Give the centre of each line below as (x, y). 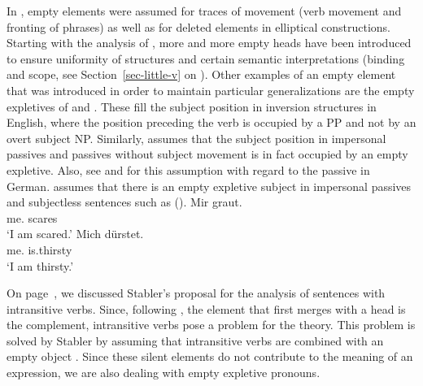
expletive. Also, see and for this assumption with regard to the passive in (188, 169)
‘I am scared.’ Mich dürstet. (75, 234)
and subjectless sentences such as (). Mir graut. (124, 202)
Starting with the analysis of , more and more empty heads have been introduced (209, 43)
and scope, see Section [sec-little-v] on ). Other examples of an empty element (201, 74)
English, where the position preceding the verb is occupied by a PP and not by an (211, 122)
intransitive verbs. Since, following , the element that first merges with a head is (206, 308)
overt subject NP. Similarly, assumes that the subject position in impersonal (196, 138)
